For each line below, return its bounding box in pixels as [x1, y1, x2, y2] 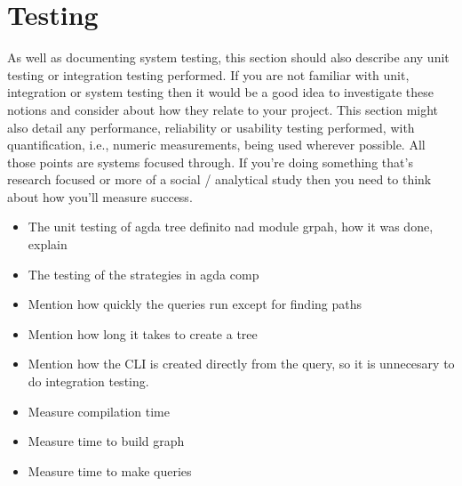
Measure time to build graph [28, 432, 185, 450]
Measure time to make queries [28, 461, 192, 480]
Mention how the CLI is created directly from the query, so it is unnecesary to [28, 354, 455, 373]
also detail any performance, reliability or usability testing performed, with [7, 117, 415, 136]
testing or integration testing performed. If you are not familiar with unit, [7, 65, 410, 84]
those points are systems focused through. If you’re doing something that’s [7, 152, 413, 171]
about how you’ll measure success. [7, 187, 193, 206]
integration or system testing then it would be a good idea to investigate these [7, 83, 434, 101]
